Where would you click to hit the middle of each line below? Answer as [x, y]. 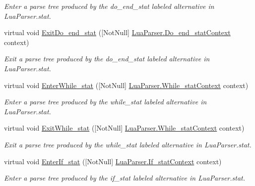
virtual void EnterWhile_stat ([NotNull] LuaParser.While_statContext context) [126, 85]
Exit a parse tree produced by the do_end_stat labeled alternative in [107, 59]
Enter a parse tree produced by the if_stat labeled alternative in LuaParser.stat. [125, 178]
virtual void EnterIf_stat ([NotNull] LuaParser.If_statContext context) [113, 161]
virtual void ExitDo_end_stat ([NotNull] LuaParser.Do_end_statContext [117, 32]
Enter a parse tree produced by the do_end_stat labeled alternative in [109, 6]
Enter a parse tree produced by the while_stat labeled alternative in [105, 102]
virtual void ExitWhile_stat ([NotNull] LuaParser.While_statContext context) [124, 128]
